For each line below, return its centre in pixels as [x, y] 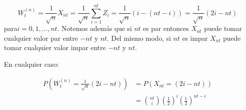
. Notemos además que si [95, 28]
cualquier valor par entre [41, 38]
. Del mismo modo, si [139, 38]
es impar [195, 38]
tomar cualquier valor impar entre [55, 47]
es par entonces [166, 28]
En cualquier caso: [31, 64]
